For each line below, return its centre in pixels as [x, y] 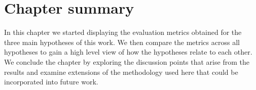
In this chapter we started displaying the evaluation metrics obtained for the [123, 32]
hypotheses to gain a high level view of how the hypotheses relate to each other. [128, 52]
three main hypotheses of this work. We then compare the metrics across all [122, 42]
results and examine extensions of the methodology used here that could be [121, 72]
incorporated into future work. [51, 82]
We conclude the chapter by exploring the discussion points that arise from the [127, 61]
